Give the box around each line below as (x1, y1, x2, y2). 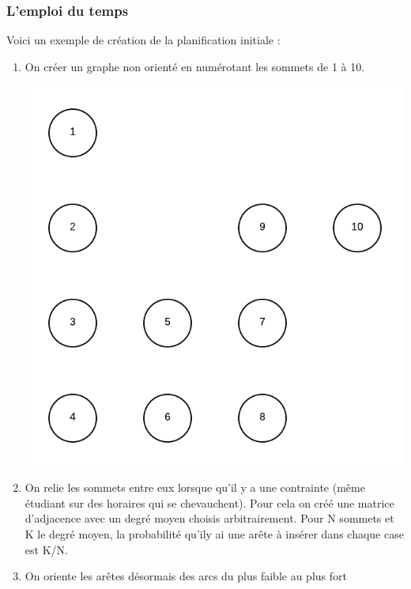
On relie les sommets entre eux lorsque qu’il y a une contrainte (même (25, 479, 365, 496)
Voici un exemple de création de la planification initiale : (6, 32, 281, 48)
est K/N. (25, 541, 68, 557)
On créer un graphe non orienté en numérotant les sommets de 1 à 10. (25, 58, 365, 74)
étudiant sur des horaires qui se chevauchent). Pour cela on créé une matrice (25, 494, 394, 511)
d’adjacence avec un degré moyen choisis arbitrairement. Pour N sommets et (25, 510, 394, 527)
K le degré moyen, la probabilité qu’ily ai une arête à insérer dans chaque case (25, 525, 404, 542)
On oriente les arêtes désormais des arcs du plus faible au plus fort (25, 568, 347, 584)
